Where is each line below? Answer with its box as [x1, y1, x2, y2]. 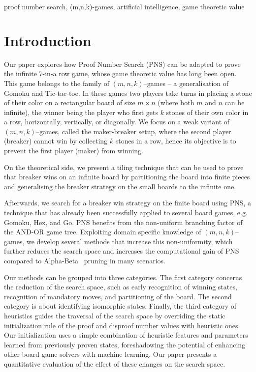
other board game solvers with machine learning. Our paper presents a [4, 349, 217, 359]
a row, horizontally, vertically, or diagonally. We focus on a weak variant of [4, 116, 230, 127]
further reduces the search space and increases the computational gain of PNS [4, 246, 239, 256]
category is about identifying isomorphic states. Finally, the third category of [4, 301, 237, 311]
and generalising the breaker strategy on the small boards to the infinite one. [4, 181, 236, 191]
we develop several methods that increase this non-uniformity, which [26, 236, 233, 246]
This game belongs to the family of [4, 78, 110, 88]
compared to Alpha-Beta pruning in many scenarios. [4, 256, 165, 265]
